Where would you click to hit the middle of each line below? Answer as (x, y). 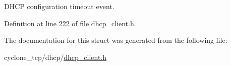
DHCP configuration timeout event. (59, 6)
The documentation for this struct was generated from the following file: (116, 40)
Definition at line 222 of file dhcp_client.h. (70, 23)
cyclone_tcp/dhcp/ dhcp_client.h (55, 57)
